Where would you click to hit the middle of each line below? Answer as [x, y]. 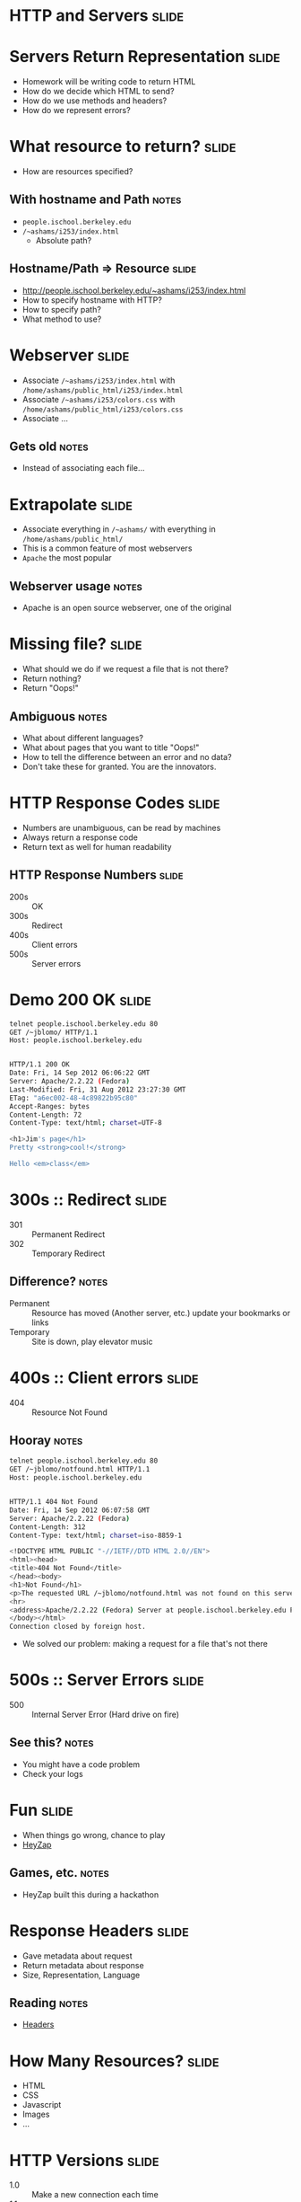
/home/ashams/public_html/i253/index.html [103, 390]
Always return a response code [80, 837]
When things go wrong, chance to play [94, 1835]
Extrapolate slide [71, 504]
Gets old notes [49, 447]
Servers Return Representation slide [145, 57]
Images [36, 2114]
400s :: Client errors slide [104, 1378]
